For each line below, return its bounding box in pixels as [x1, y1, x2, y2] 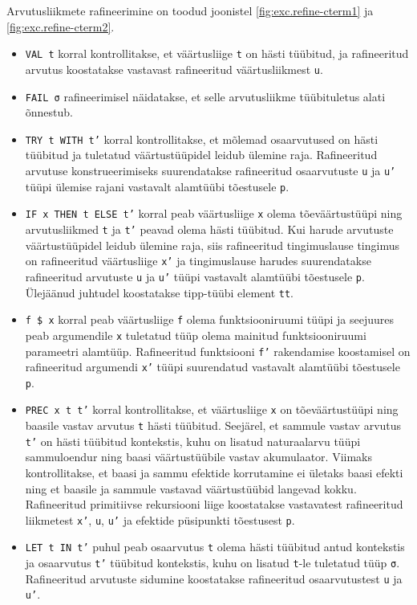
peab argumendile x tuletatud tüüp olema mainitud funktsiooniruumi [25, 326, 366, 343]
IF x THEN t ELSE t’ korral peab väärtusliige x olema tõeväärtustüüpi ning [25, 205, 403, 222]
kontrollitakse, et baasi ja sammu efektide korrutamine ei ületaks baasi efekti [25, 464, 403, 481]
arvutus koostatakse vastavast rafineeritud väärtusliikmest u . [25, 60, 323, 77]
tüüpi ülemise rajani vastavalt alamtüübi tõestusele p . [25, 178, 289, 194]
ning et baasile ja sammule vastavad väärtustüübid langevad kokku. [25, 480, 357, 497]
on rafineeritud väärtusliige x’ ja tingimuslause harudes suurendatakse [25, 252, 371, 269]
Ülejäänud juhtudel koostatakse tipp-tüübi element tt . [25, 284, 294, 300]
